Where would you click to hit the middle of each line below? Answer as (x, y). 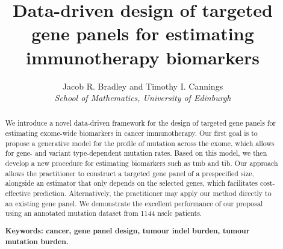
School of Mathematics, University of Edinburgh (143, 98)
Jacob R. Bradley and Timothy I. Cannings (143, 86)
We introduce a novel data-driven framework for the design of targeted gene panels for (141, 123)
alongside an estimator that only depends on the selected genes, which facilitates (132, 183)
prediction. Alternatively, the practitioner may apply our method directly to (152, 193)
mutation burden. (37, 241)
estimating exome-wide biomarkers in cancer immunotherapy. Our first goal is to (131, 133)
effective (18, 193)
